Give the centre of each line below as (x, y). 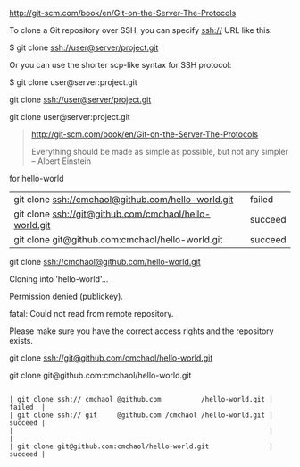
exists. (21, 340)
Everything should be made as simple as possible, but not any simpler (159, 152)
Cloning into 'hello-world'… (59, 279)
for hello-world (37, 178)
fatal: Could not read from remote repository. (92, 314)
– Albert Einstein (61, 161)
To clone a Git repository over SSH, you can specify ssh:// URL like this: (141, 30)
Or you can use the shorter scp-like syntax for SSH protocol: (121, 65)
